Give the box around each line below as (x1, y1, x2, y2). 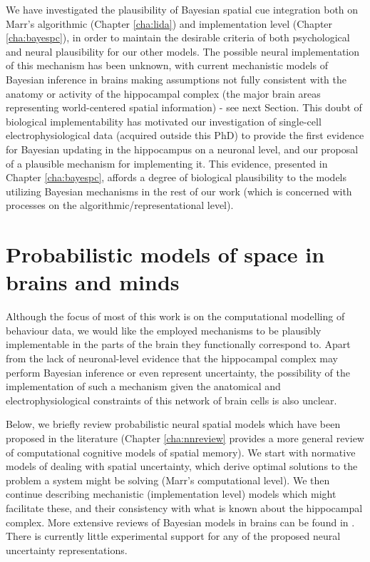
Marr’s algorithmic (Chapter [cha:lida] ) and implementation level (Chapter (6, 16, 333, 31)
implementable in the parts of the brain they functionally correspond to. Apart (6, 337, 351, 352)
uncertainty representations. (6, 542, 128, 557)
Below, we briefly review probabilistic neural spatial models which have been (6, 417, 341, 431)
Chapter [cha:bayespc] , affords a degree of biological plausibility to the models (6, 170, 347, 185)
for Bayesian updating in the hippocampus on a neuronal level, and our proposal (6, 141, 359, 156)
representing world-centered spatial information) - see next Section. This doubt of (6, 100, 362, 115)
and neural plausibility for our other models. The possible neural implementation (6, 44, 360, 58)
